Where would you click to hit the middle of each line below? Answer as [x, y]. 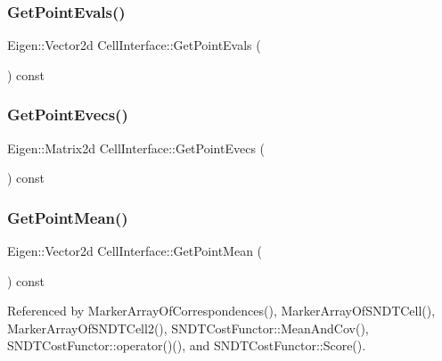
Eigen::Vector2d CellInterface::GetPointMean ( [135, 251]
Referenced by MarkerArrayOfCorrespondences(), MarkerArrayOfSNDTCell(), [221, 311]
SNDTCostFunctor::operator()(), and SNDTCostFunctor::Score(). [187, 345]
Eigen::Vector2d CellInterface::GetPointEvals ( [134, 45]
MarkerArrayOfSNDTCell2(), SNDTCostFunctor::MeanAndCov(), [188, 328]
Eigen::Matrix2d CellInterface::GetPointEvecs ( [136, 148]
